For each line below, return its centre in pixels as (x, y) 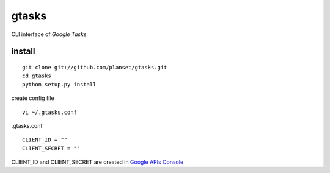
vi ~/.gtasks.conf (50, 112)
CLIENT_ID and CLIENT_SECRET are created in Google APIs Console (97, 162)
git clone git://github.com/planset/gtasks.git (95, 67)
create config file (33, 98)
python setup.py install (59, 84)
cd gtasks (37, 76)
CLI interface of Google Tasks (49, 34)
